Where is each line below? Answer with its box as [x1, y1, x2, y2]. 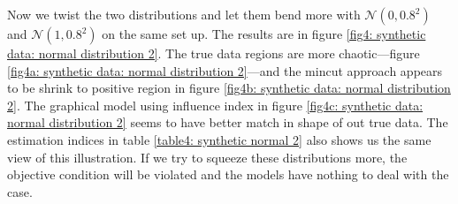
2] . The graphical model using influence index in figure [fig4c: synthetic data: [7, 95, 424, 114]
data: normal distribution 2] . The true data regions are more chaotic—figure [7, 44, 420, 62]
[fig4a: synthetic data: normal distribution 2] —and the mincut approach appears [7, 61, 443, 79]
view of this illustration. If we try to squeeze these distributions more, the [7, 147, 408, 166]
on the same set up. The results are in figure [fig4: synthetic [102, 25, 426, 42]
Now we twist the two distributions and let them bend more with [7, 5, 361, 23]
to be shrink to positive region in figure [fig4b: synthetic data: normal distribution [7, 79, 451, 97]
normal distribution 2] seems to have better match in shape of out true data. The [7, 113, 448, 132]
